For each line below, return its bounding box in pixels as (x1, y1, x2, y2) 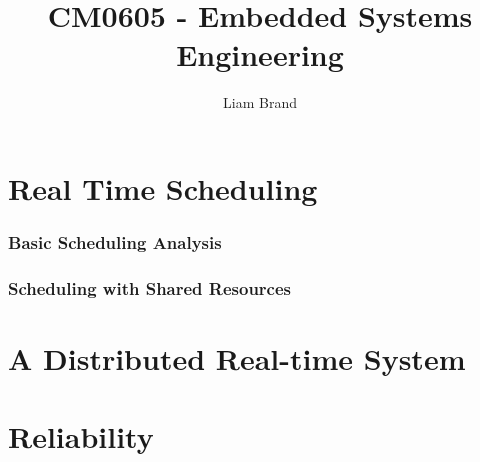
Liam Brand (223, 92, 297, 113)
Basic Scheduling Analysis (8, 230, 222, 255)
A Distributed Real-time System (8, 337, 466, 378)
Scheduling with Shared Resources (8, 275, 292, 300)
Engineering (176, 34, 344, 75)
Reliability (8, 416, 154, 457)
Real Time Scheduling (8, 167, 318, 208)
